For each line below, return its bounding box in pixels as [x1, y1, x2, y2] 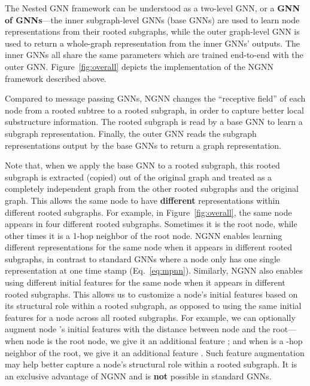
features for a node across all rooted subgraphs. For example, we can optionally [5, 311, 296, 323]
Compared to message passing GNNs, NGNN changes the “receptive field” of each [5, 92, 306, 105]
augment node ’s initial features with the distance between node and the [5, 323, 271, 335]
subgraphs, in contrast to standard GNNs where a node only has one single [5, 252, 281, 265]
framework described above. [5, 72, 107, 84]
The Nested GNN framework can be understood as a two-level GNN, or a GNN [5, 2, 300, 14]
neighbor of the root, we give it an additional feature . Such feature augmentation [5, 346, 305, 359]
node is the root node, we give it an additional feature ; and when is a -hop [26, 335, 303, 347]
